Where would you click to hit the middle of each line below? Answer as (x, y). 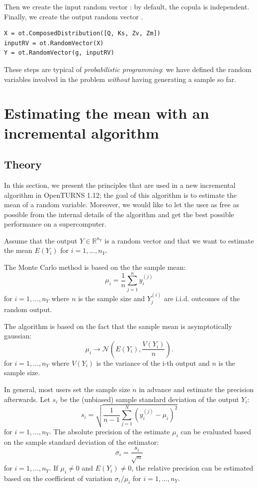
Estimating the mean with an (107, 113)
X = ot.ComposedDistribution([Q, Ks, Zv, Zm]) (82, 34)
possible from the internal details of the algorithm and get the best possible (119, 214)
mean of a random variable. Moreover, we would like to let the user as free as (122, 204)
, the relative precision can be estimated (192, 468)
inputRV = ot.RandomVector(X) (54, 43)
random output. (28, 309)
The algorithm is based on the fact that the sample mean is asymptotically (118, 326)
